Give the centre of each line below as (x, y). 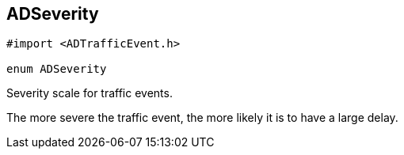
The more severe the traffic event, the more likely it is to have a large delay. (202, 118)
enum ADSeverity (57, 69)
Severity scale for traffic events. (90, 93)
